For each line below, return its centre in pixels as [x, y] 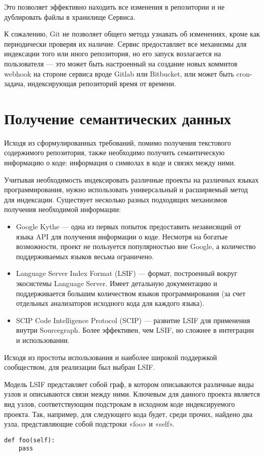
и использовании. [43, 340]
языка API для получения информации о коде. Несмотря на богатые [122, 236]
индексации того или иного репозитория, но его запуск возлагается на [113, 54]
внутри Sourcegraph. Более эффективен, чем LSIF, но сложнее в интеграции [135, 330]
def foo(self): [30, 440]
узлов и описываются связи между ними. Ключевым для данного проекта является [132, 394]
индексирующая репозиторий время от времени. [102, 83]
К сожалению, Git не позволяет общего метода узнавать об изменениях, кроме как [132, 34]
